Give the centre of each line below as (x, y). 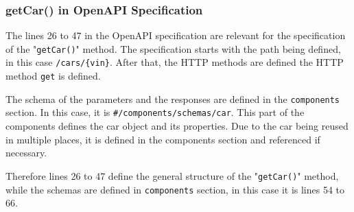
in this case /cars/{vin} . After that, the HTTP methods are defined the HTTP (175, 62)
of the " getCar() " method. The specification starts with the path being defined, (173, 48)
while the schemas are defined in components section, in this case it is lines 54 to (175, 189)
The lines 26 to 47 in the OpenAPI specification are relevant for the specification (176, 35)
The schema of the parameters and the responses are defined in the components (173, 98)
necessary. (26, 153)
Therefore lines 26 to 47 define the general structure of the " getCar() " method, (172, 175)
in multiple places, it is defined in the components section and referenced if (163, 139)
